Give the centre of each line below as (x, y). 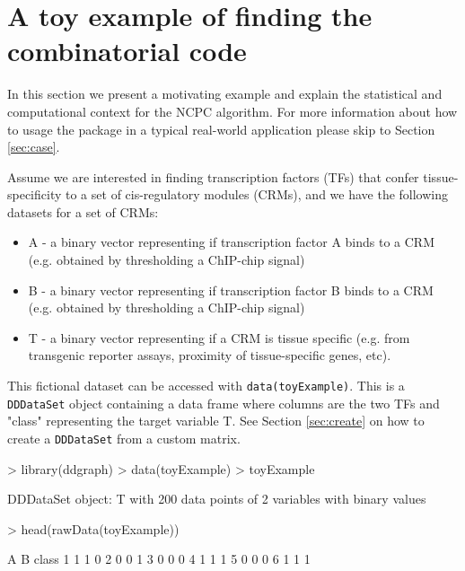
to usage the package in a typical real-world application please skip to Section (221, 129)
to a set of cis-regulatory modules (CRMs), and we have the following (257, 194)
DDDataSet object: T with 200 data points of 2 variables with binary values (217, 499)
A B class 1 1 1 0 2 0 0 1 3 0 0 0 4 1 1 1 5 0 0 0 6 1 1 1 (159, 559)
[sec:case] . (34, 147)
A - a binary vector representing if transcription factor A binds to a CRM (232, 242)
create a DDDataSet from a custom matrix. (124, 438)
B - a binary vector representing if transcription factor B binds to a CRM (231, 290)
